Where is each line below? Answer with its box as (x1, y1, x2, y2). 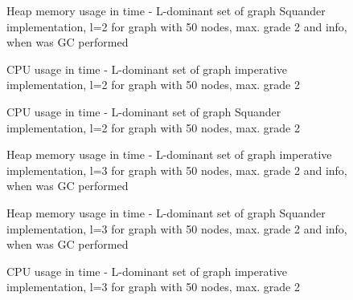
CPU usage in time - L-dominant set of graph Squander (6, 103, 281, 120)
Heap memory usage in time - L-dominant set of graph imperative (6, 146, 332, 163)
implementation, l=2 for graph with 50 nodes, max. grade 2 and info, (6, 18, 347, 34)
